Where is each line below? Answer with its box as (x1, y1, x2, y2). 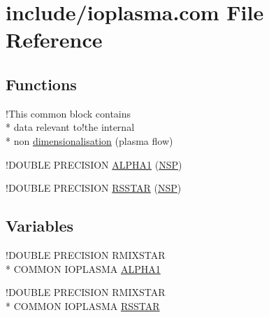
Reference (6, 25, 103, 54)
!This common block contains (6, 106, 131, 120)
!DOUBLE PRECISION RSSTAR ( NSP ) (6, 181, 182, 195)
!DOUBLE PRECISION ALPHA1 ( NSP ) (6, 157, 182, 171)
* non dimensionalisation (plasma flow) (6, 133, 173, 148)
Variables (6, 215, 74, 237)
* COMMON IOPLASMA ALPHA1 (6, 261, 161, 276)
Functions (6, 73, 77, 94)
